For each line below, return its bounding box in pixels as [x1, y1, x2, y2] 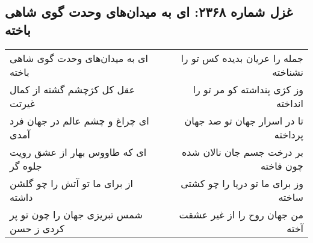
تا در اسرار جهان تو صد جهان [184, 113, 303, 128]
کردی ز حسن [10, 221, 64, 235]
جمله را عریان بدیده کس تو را [181, 51, 303, 65]
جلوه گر [10, 158, 42, 173]
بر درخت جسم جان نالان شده [181, 144, 303, 159]
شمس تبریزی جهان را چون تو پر [10, 207, 143, 221]
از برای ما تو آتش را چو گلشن [10, 176, 133, 190]
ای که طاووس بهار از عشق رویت [10, 144, 147, 159]
